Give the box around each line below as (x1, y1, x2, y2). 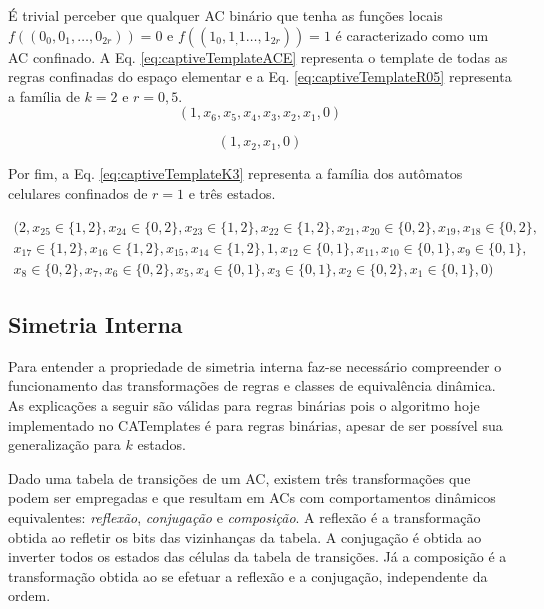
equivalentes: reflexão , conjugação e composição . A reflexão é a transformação (8, 507, 481, 528)
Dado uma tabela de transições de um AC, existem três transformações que (8, 467, 471, 488)
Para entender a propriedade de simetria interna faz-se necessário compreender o (8, 355, 502, 376)
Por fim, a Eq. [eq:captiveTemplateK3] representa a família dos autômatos (8, 163, 463, 184)
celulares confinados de (8, 182, 148, 203)
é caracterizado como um (335, 24, 489, 45)
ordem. (8, 585, 51, 606)
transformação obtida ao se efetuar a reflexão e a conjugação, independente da (8, 565, 488, 586)
